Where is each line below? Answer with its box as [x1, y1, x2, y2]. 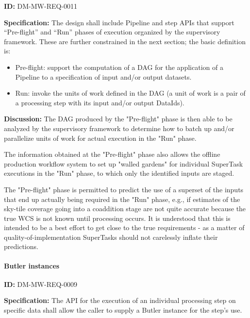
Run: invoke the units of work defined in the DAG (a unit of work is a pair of [15, 88, 246, 98]
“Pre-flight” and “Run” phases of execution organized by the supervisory [4, 27, 220, 37]
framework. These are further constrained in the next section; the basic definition [4, 36, 246, 46]
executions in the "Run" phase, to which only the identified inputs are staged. [4, 168, 234, 178]
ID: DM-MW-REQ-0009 [4, 279, 78, 289]
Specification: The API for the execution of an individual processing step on [4, 295, 236, 305]
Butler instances [4, 260, 60, 270]
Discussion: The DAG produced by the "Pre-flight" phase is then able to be [4, 114, 233, 124]
